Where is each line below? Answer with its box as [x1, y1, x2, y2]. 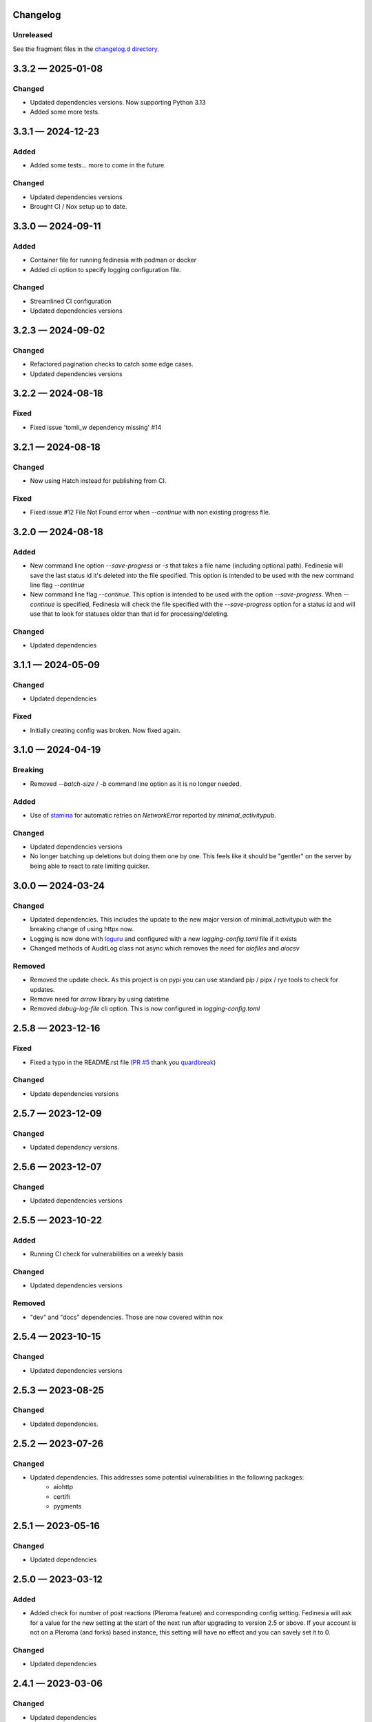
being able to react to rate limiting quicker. [30, 862, 150, 870]
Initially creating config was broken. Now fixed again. [30, 726, 180, 734]
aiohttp [53, 1483, 74, 1491]
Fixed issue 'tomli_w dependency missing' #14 [30, 423, 162, 431]
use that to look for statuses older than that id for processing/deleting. [30, 610, 229, 618]
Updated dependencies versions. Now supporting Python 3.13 [30, 98, 206, 106]
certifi [53, 1492, 70, 1501]
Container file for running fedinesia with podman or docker [30, 256, 196, 264]
